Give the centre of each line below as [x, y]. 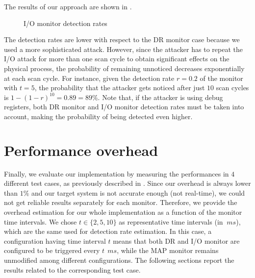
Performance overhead [81, 150]
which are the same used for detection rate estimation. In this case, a [108, 231]
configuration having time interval [55, 240]
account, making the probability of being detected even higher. [98, 116]
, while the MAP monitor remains [168, 250]
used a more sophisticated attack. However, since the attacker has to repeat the [123, 49]
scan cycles [232, 88]
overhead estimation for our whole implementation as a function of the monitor [123, 212]
